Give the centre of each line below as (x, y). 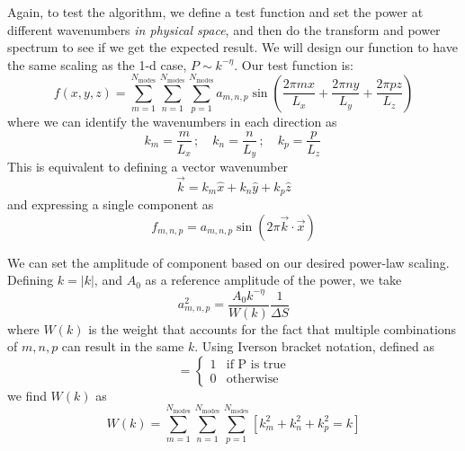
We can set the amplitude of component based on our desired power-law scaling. (228, 262)
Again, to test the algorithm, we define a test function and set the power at (215, 12)
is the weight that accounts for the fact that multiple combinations (273, 328)
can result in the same (123, 346)
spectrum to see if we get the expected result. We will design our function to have (232, 47)
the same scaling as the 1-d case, (97, 64)
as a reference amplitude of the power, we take (273, 280)
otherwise (252, 380)
